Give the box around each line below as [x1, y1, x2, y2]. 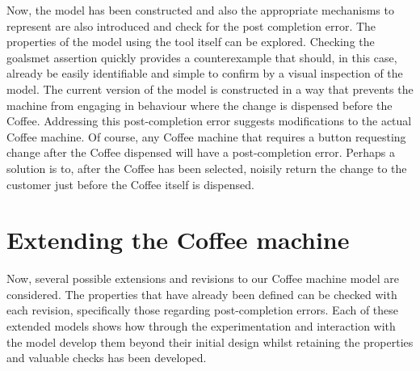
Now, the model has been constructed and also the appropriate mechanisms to [6, 2, 394, 18]
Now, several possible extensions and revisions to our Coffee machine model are [6, 270, 399, 287]
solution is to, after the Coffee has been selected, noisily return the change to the [6, 159, 407, 176]
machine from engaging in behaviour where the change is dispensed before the [6, 96, 393, 113]
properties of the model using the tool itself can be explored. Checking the [6, 33, 375, 50]
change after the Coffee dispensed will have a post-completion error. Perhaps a [6, 144, 395, 161]
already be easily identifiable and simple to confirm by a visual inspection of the [6, 65, 403, 82]
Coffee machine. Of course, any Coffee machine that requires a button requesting [6, 128, 406, 145]
